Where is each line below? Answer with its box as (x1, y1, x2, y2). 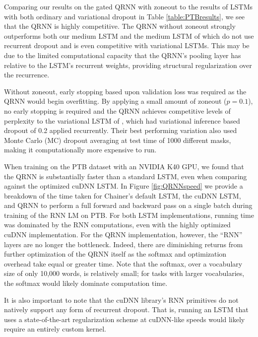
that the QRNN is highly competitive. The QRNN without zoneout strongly (4, 21, 236, 31)
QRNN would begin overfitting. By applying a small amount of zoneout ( (4, 96, 227, 106)
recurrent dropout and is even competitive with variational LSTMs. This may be (4, 40, 250, 51)
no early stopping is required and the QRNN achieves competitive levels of (4, 105, 231, 116)
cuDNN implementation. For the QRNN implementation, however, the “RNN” (4, 229, 243, 240)
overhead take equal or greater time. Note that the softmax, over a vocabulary (4, 258, 243, 269)
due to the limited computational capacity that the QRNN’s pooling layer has (4, 50, 241, 60)
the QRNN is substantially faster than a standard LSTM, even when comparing (4, 171, 247, 181)
